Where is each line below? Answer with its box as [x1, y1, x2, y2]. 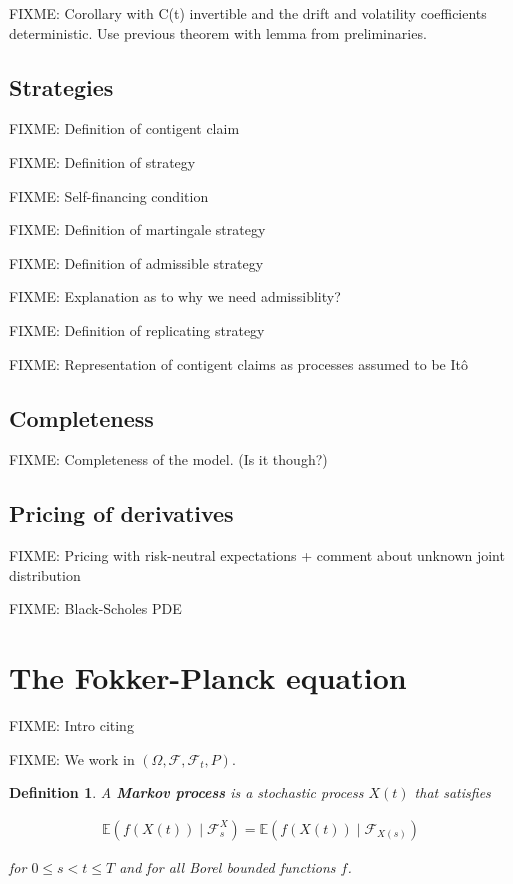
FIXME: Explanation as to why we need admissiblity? [9, 286, 341, 307]
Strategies [9, 71, 114, 102]
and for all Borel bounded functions [119, 856, 336, 877]
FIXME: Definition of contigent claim [9, 118, 240, 139]
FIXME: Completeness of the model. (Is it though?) [9, 449, 328, 470]
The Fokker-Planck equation [9, 657, 407, 698]
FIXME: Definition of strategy [9, 151, 196, 172]
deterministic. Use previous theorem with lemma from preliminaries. [9, 22, 427, 43]
